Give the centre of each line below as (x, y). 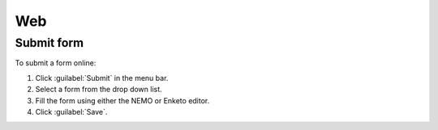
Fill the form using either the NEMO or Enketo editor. (122, 100)
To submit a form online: (56, 63)
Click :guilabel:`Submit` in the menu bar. (102, 78)
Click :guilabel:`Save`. (71, 111)
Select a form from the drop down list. (99, 90)
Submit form (49, 43)
